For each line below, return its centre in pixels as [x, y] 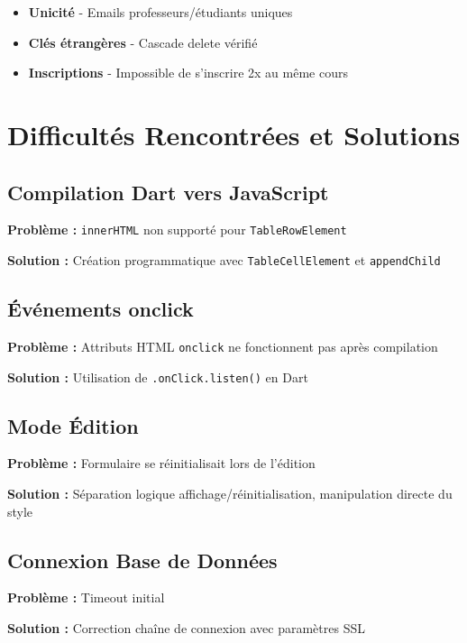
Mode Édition [73, 425]
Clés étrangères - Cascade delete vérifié [143, 42]
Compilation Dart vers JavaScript [168, 192]
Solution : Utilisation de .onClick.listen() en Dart [158, 377]
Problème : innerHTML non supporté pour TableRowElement [177, 230]
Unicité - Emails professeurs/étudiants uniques [160, 12]
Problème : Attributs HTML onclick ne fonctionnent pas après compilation [223, 346]
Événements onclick [101, 309]
